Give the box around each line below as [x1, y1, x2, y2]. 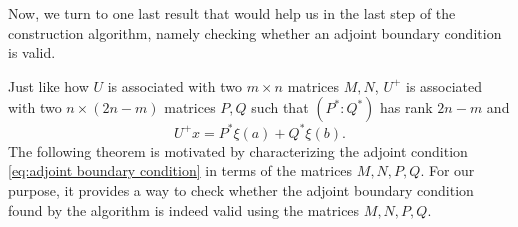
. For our [420, 160, 475, 181]
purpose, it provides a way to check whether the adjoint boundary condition [8, 180, 474, 201]
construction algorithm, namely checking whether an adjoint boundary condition [8, 22, 502, 43]
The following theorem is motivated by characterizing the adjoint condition [8, 140, 468, 161]
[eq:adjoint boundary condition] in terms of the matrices [8, 160, 353, 181]
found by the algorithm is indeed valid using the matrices [8, 199, 360, 220]
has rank [380, 97, 433, 118]
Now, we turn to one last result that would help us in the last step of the [8, 3, 456, 23]
